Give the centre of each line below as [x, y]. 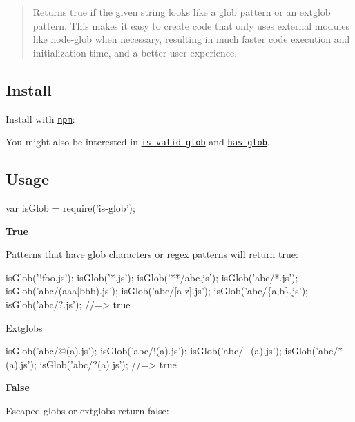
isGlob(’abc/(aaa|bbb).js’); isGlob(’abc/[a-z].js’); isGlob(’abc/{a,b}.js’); [157, 291]
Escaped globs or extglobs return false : [87, 411]
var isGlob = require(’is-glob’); [70, 208]
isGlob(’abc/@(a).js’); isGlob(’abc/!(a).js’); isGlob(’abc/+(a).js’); [144, 351]
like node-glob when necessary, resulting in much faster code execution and [191, 39]
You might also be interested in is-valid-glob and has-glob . [138, 142]
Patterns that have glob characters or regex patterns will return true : [152, 254]
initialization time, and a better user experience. [135, 52]
